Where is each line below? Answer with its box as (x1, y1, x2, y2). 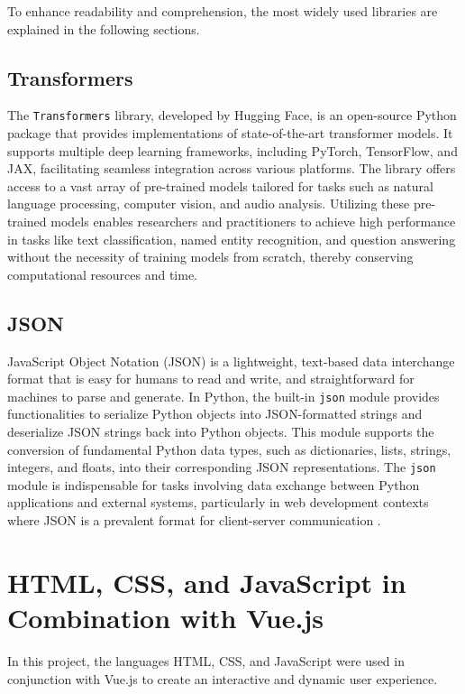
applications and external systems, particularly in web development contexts (7, 493, 429, 512)
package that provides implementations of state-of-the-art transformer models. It (7, 124, 453, 143)
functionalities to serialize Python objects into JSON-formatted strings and (7, 404, 423, 423)
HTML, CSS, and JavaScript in (7, 563, 406, 600)
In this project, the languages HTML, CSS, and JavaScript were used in (7, 651, 405, 670)
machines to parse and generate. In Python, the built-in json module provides (7, 386, 440, 405)
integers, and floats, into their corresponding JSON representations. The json (7, 458, 436, 477)
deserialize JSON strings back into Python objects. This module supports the (7, 422, 434, 441)
